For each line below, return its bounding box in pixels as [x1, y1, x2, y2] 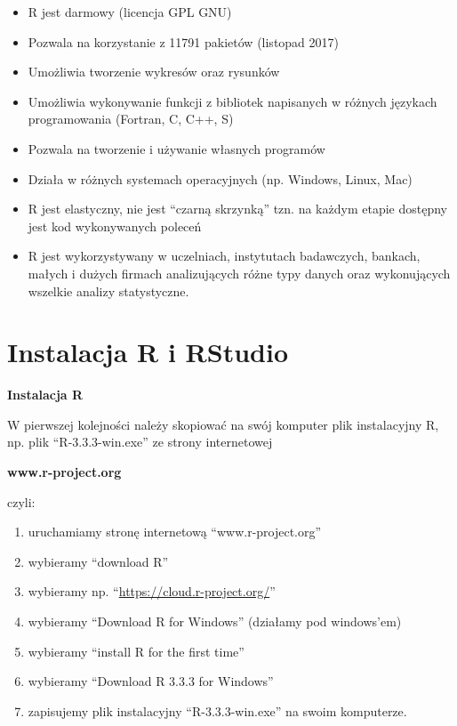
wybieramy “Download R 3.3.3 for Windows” [28, 672, 274, 690]
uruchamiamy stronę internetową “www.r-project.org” [28, 522, 322, 541]
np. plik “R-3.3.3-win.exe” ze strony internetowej [7, 432, 273, 451]
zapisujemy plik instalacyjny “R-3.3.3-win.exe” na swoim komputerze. [28, 701, 407, 720]
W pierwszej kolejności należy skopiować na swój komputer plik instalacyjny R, [7, 415, 439, 433]
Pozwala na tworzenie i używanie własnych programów [28, 139, 325, 157]
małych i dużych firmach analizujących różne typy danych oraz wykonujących [28, 263, 451, 282]
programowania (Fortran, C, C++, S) [28, 109, 234, 128]
